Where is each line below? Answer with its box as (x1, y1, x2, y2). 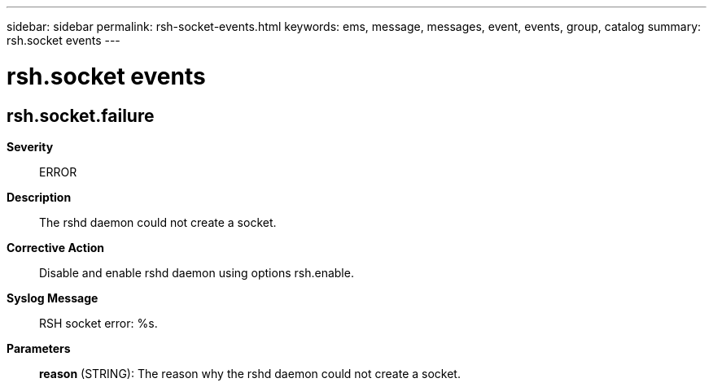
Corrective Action (7, 240, 104, 254)
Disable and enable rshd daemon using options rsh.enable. (39, 265, 354, 280)
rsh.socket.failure (7, 105, 155, 126)
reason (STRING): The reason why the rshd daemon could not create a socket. (39, 366, 461, 380)
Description (7, 189, 72, 204)
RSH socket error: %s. (39, 315, 158, 330)
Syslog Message (7, 290, 98, 305)
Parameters (7, 341, 71, 355)
